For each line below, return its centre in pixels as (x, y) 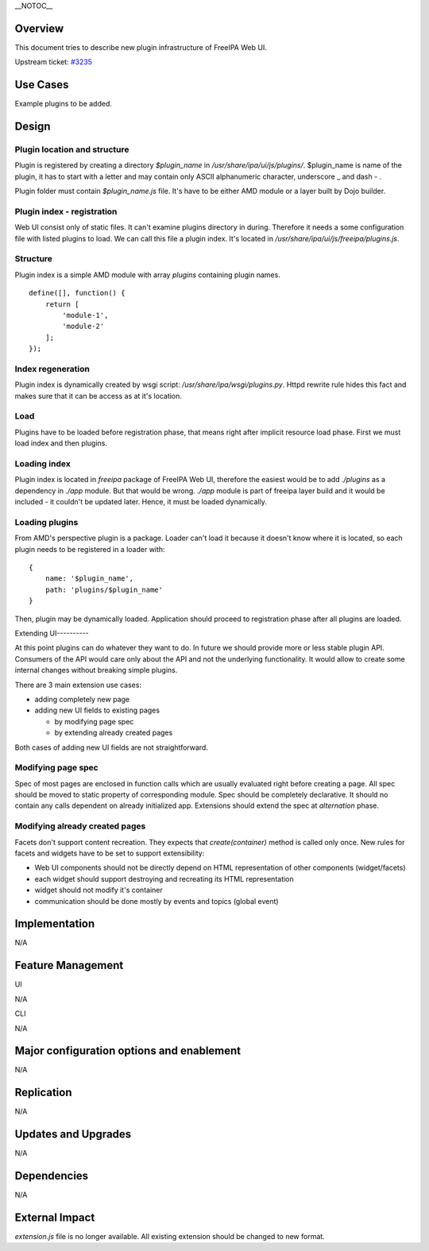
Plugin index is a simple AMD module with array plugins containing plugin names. (148, 275)
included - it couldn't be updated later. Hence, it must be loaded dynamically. (141, 502)
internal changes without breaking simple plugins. (96, 670)
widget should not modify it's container (99, 890)
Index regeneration (52, 369)
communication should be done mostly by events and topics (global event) (157, 901)
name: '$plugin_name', (89, 579)
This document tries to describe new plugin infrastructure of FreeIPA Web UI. (141, 47)
